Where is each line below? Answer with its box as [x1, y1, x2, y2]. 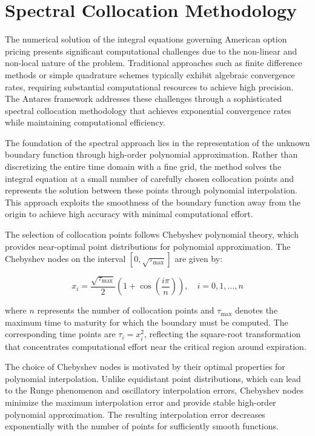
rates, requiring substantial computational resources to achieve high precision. [5, 80, 294, 93]
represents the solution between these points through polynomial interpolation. [5, 184, 297, 196]
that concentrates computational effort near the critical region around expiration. [5, 340, 307, 352]
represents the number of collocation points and [37, 304, 214, 317]
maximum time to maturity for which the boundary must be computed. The [5, 315, 288, 328]
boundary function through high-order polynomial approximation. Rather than [5, 148, 298, 161]
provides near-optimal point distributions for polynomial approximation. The [5, 240, 291, 252]
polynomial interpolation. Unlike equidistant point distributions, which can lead [5, 372, 301, 384]
